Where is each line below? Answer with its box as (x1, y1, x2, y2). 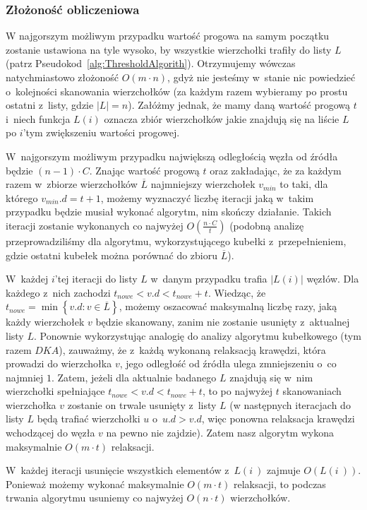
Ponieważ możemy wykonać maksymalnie (6, 476, 184, 491)
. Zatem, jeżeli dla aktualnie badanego (51, 369, 217, 384)
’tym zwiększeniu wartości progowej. (23, 125, 180, 140)
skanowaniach (282, 384, 342, 398)
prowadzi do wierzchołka (6, 356, 112, 371)
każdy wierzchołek (6, 314, 85, 329)
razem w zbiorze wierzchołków (6, 177, 138, 191)
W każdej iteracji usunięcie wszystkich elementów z (6, 463, 229, 478)
